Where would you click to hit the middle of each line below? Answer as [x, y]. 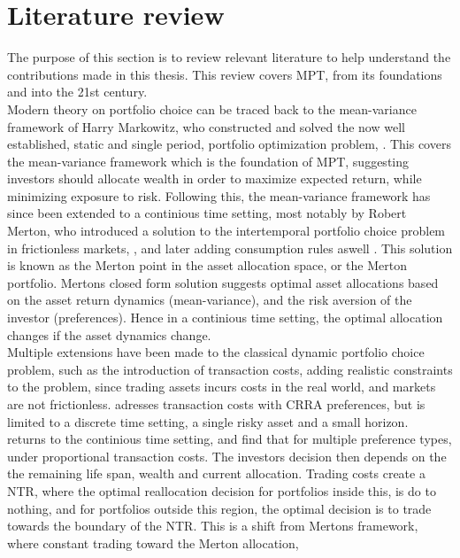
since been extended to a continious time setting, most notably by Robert [207, 213]
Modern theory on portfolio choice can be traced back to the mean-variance [212, 108]
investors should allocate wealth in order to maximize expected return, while [215, 178]
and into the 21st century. [77, 92]
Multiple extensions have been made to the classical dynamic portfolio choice [216, 352]
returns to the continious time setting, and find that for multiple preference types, [230, 439]
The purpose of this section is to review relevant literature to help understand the [229, 57]
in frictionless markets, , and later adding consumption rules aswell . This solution [230, 248]
